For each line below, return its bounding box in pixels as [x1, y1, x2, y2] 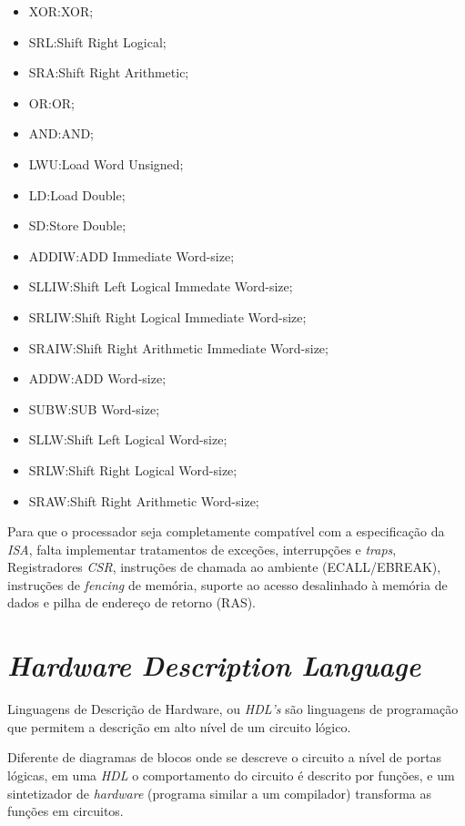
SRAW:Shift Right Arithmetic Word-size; [28, 491, 259, 510]
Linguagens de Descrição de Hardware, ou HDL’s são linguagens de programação [7, 699, 459, 719]
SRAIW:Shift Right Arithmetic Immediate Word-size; [28, 338, 329, 357]
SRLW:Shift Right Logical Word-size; [28, 460, 238, 479]
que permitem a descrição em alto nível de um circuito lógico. [7, 717, 351, 736]
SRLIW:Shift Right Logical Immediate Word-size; [28, 307, 307, 326]
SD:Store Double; [28, 216, 126, 235]
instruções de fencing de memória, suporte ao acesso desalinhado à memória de [7, 575, 448, 594]
